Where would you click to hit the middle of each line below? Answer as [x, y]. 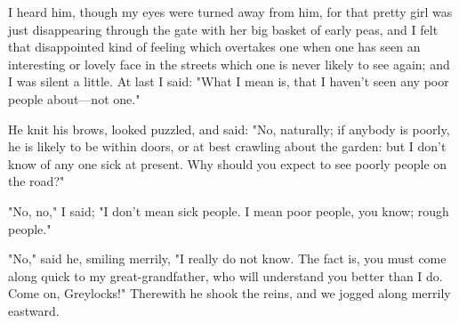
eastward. [34, 310]
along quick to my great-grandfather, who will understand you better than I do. [225, 275]
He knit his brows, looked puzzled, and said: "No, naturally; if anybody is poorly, [229, 129]
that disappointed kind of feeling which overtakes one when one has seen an [214, 47]
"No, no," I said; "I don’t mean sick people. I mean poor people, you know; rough [229, 210]
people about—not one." [74, 98]
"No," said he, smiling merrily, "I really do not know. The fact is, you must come [227, 258]
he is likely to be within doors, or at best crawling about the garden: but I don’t [227, 146]
